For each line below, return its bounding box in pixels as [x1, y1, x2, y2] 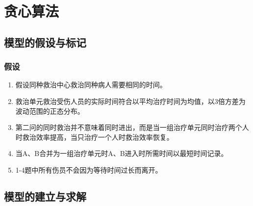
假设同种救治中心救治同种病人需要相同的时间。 [15, 79, 167, 90]
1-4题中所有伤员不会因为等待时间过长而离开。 [15, 164, 162, 175]
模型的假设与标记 [4, 34, 86, 50]
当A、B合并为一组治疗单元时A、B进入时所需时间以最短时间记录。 [15, 148, 228, 158]
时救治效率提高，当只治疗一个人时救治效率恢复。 [15, 131, 174, 142]
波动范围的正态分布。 [15, 105, 84, 116]
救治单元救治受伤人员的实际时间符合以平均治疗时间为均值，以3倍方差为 [15, 96, 246, 106]
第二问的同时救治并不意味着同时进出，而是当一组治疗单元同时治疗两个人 [15, 122, 249, 132]
